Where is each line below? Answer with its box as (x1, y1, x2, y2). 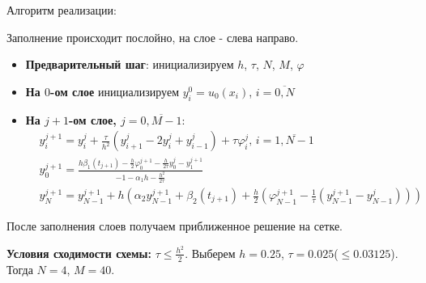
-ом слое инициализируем (50, 82, 180, 99)
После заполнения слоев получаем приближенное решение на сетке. (6, 218, 343, 234)
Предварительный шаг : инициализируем (25, 56, 234, 73)
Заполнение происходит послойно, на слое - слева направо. (6, 28, 299, 45)
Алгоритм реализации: (6, 2, 117, 18)
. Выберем (185, 244, 236, 261)
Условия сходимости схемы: (6, 244, 151, 261)
